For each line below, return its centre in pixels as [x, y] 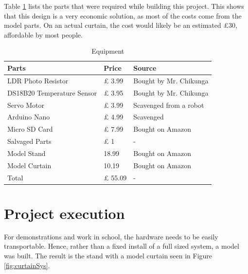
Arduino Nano [29, 117]
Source [145, 68]
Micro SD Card [30, 129]
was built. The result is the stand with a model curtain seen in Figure [108, 255]
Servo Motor [26, 105]
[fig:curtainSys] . [27, 265]
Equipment [108, 51]
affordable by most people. [43, 34]
